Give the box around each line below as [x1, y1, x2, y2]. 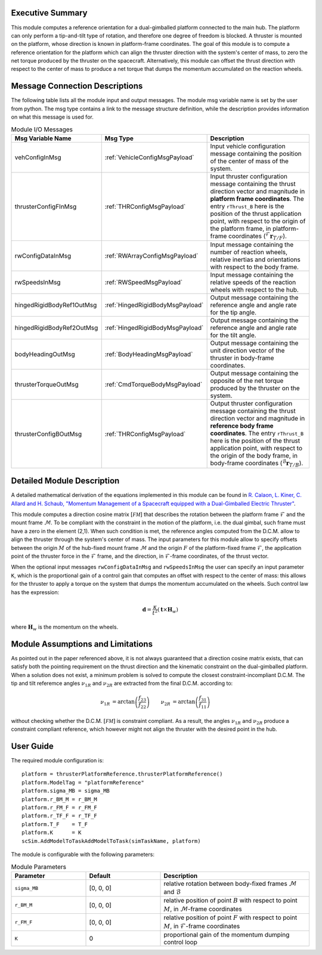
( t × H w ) [157, 606, 179, 614]
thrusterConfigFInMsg [14, 203, 77, 211]
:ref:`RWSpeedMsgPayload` [104, 278, 183, 286]
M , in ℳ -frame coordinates [163, 904, 242, 913]
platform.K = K [21, 829, 82, 836]
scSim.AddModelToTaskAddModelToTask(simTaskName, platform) [21, 837, 201, 844]
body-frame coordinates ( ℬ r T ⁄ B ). [210, 458, 304, 468]
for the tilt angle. [210, 331, 256, 339]
